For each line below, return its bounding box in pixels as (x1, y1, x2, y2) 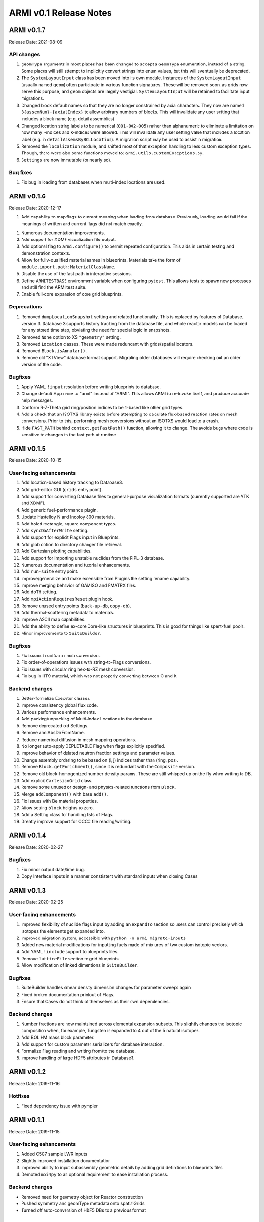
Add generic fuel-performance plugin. (21, 507, 98, 513)
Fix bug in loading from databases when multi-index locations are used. (21, 179, 166, 185)
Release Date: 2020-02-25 (9, 899, 63, 905)
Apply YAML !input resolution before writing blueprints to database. (21, 384, 161, 390)
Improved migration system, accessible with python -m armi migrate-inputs (21, 935, 186, 941)
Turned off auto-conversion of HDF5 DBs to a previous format (21, 1207, 146, 1213)
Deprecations (9, 304, 42, 310)
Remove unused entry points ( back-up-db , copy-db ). (21, 603, 132, 609)
